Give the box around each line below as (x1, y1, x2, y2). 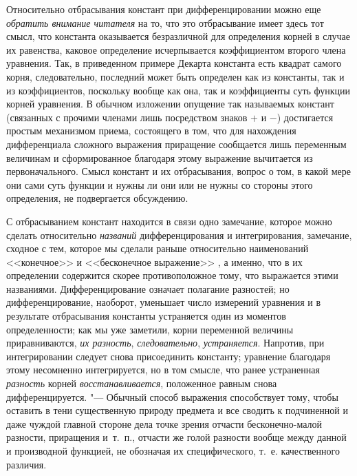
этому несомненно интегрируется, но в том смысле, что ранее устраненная (6, 362, 320, 377)
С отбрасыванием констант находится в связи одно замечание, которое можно (6, 214, 332, 228)
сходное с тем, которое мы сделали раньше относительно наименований (6, 241, 309, 256)
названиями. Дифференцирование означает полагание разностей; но (6, 281, 290, 296)
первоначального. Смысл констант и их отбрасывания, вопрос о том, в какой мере (6, 164, 351, 178)
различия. (6, 457, 47, 471)
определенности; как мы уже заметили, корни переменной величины (6, 322, 294, 336)
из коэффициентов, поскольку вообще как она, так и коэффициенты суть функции (6, 83, 351, 97)
